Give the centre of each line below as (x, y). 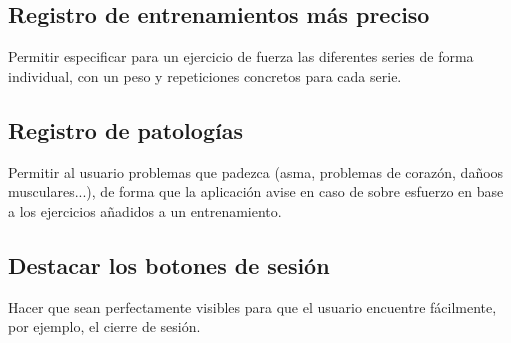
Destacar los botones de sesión (169, 264)
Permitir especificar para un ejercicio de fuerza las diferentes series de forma (241, 56)
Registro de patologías (125, 129)
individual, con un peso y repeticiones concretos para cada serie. (205, 75)
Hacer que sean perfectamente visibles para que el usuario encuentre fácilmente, (252, 306)
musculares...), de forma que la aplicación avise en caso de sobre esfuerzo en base (256, 191)
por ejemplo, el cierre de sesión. (104, 326)
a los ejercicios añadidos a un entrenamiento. (145, 210)
